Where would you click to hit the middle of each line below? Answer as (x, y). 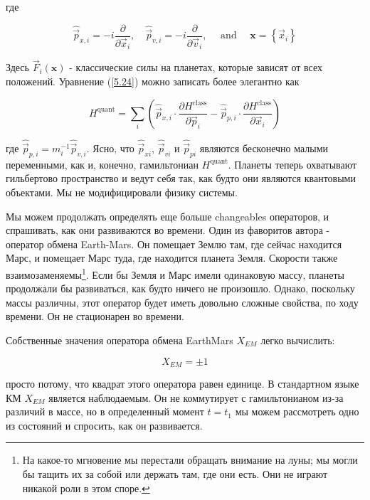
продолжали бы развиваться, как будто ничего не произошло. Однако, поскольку (180, 288)
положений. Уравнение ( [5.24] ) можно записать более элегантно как (153, 81)
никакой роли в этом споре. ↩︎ (86, 488)
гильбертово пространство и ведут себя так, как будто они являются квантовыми (181, 178)
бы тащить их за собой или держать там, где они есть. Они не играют (175, 474)
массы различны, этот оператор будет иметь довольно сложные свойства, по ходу (182, 302)
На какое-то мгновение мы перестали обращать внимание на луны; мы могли (190, 460)
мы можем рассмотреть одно (297, 411)
